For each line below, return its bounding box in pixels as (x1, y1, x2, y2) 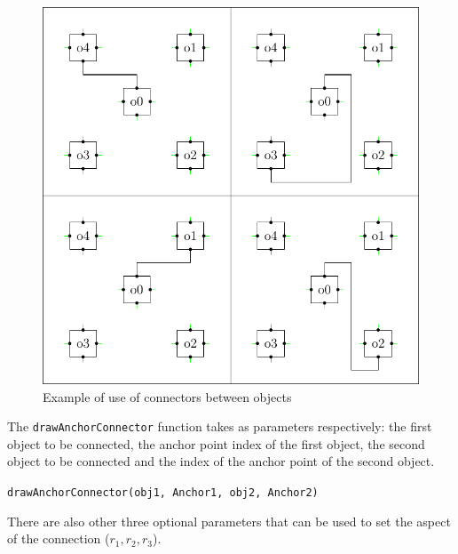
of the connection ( (7, 529, 110, 548)
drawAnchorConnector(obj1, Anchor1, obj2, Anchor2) (7, 486, 319, 500)
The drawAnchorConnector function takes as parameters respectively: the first (7, 417, 432, 436)
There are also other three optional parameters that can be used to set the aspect (7, 511, 451, 530)
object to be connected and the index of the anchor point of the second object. (7, 452, 435, 470)
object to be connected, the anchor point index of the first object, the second (7, 434, 425, 453)
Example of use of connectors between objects (43, 387, 292, 405)
